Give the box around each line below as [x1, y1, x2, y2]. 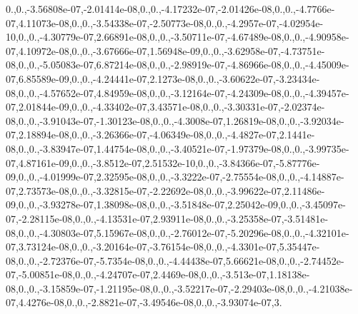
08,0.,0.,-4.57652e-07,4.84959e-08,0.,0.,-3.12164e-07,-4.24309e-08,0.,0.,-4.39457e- [6, 85, 349, 100]
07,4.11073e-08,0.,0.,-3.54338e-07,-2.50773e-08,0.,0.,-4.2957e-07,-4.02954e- [6, 15, 324, 30]
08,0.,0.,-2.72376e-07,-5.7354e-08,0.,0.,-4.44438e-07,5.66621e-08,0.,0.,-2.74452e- [6, 253, 344, 268]
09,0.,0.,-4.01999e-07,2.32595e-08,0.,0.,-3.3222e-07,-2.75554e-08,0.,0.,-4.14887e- [6, 169, 344, 184]
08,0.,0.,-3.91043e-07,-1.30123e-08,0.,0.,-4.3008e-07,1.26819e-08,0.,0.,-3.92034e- [6, 113, 344, 128]
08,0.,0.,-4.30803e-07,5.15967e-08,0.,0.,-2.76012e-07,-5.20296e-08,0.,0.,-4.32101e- [6, 225, 349, 240]
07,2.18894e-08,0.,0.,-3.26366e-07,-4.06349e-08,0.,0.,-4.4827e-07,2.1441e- [6, 127, 315, 142]
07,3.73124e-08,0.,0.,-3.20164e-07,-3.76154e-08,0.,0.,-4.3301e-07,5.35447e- [6, 239, 320, 254]
